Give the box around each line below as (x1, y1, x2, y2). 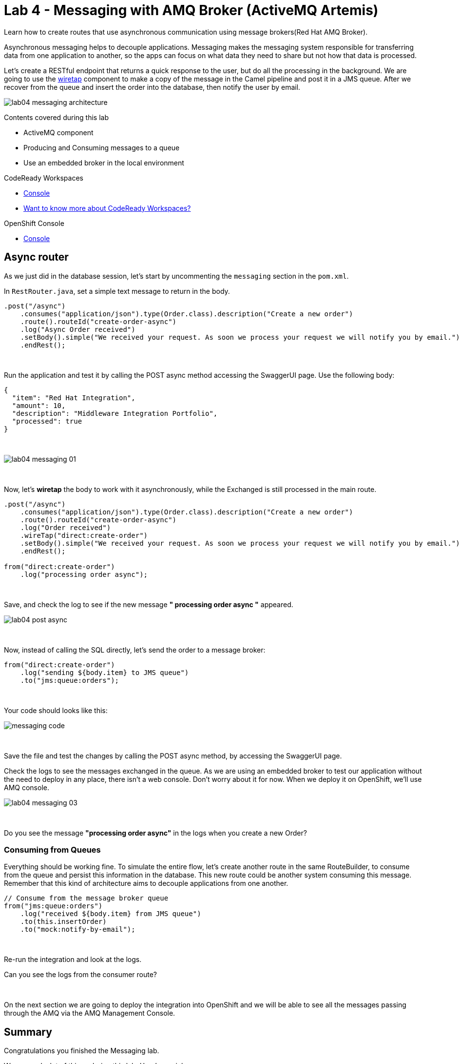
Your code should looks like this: (4, 706, 108, 715)
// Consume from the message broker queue (4, 894, 169, 902)
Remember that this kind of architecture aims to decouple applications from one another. (4, 879, 288, 888)
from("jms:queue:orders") (4, 902, 103, 910)
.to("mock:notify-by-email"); (20, 925, 135, 934)
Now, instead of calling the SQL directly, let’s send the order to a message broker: (4, 645, 266, 654)
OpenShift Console (4, 219, 64, 227)
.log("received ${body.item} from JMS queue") (20, 910, 201, 918)
